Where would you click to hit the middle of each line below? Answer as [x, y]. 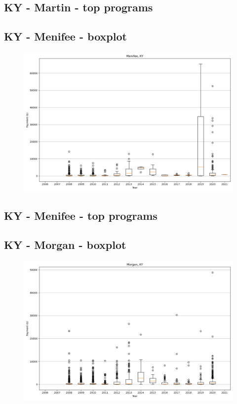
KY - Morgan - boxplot [65, 245]
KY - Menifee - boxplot [65, 36]
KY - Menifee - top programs [81, 216]
